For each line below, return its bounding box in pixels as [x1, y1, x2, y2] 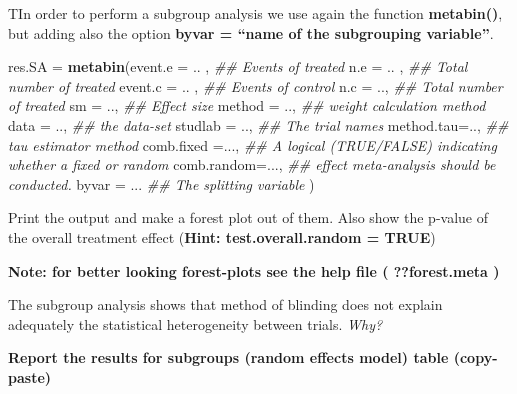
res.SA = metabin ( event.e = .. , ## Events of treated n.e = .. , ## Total [8, 56, 468, 77]
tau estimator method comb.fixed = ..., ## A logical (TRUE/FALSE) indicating [8, 134, 497, 155]
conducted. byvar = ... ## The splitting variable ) [8, 173, 315, 194]
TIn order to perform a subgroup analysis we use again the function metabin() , [8, 3, 503, 23]
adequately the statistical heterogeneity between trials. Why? [8, 313, 383, 334]
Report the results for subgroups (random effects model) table [8, 347, 449, 368]
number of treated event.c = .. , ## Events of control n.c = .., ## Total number [8, 75, 503, 96]
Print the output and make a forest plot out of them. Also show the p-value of [8, 207, 489, 228]
